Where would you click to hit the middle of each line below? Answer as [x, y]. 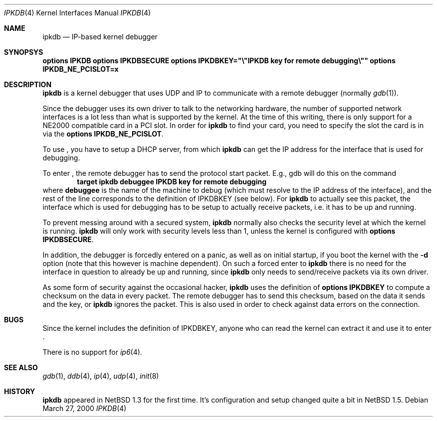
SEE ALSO [21, 367]
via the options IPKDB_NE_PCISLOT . [103, 134]
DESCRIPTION [28, 84]
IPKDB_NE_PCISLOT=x [81, 69]
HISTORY [20, 391]
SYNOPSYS [24, 52]
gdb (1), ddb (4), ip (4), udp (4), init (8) [101, 376]
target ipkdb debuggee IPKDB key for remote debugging [172, 182]
